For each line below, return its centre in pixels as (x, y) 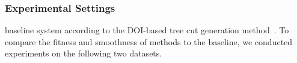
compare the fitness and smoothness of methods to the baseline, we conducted (149, 41)
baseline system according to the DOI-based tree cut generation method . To (147, 30)
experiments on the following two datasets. (84, 53)
